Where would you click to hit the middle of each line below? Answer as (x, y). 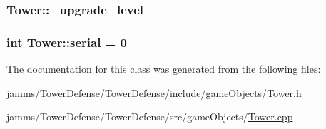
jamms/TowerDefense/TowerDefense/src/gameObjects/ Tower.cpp (150, 117)
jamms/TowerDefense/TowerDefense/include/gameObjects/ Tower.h (154, 92)
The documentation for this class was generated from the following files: (164, 69)
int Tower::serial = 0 (67, 42)
